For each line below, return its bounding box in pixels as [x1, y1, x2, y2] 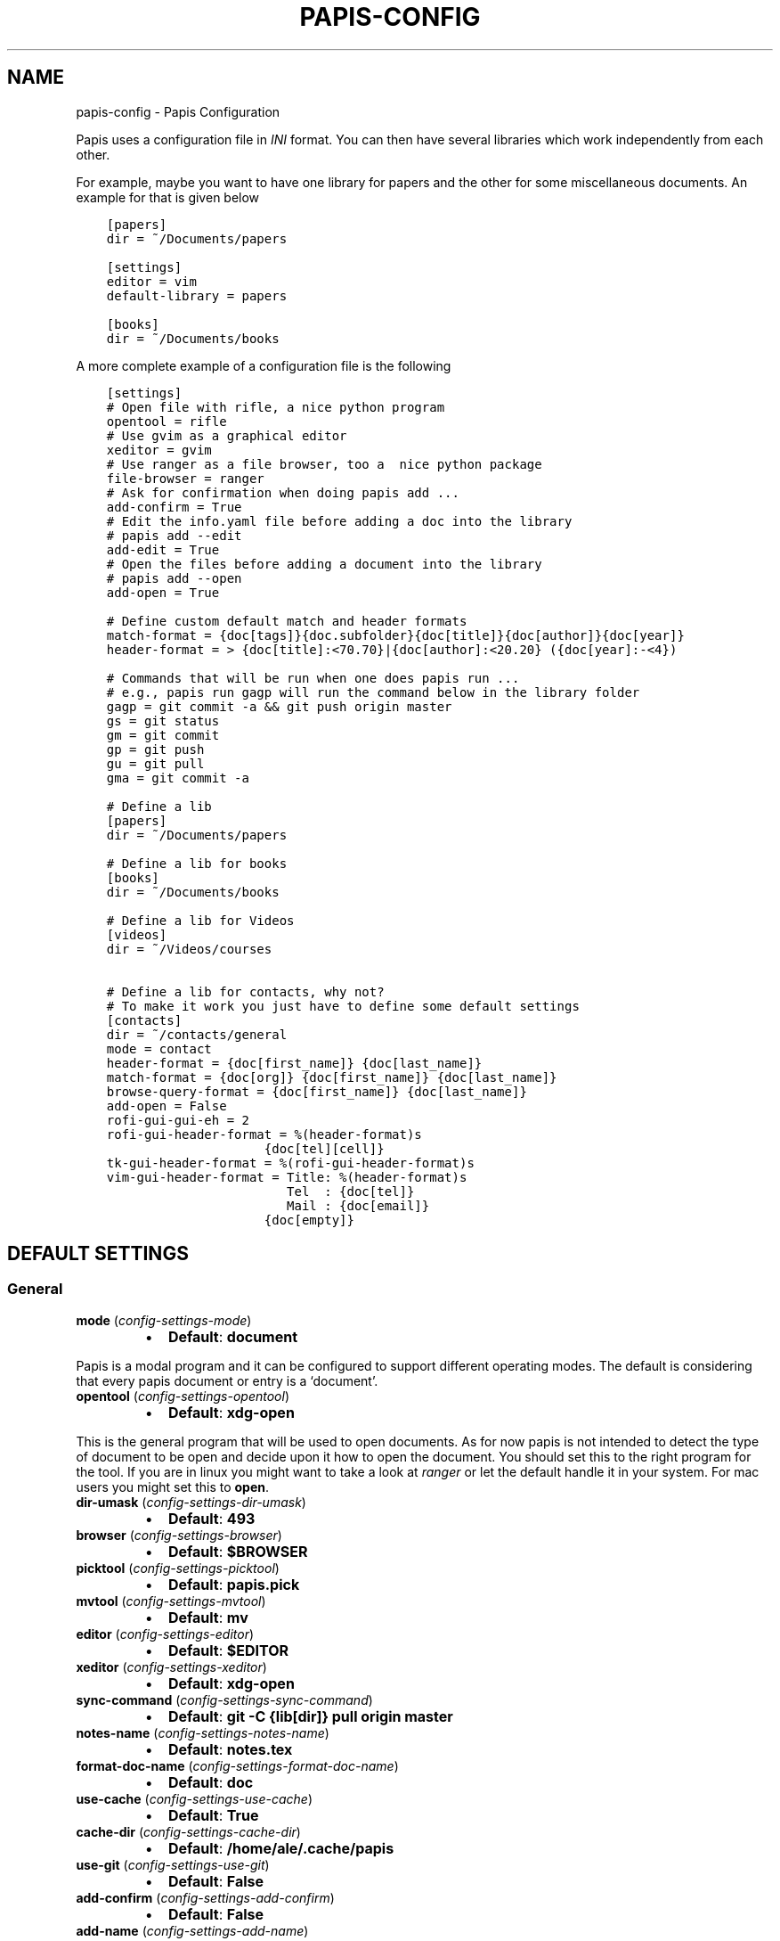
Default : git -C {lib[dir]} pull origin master [167, 1707, 453, 1725]
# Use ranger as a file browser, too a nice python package [106, 456, 542, 471]
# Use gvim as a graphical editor [106, 428, 347, 443]
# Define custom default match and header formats [106, 613, 467, 628]
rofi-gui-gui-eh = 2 [106, 1112, 249, 1127]
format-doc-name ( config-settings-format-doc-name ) [76, 1757, 399, 1773]
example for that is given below [76, 189, 260, 205]
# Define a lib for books [106, 856, 288, 871]
